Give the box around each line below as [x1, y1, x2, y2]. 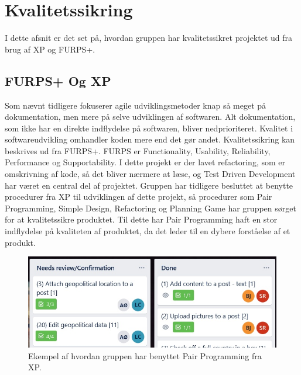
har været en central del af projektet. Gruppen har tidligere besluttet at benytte [5, 179, 293, 191]
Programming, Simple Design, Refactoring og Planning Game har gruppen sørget [5, 202, 296, 214]
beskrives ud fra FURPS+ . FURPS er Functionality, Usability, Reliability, [5, 144, 271, 157]
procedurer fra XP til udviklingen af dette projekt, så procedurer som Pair [5, 190, 272, 203]
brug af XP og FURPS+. [5, 43, 95, 55]
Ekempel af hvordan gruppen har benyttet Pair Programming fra [28, 349, 262, 362]
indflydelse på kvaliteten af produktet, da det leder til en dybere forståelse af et [5, 225, 290, 237]
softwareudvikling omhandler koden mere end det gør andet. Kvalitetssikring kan [5, 133, 295, 145]
